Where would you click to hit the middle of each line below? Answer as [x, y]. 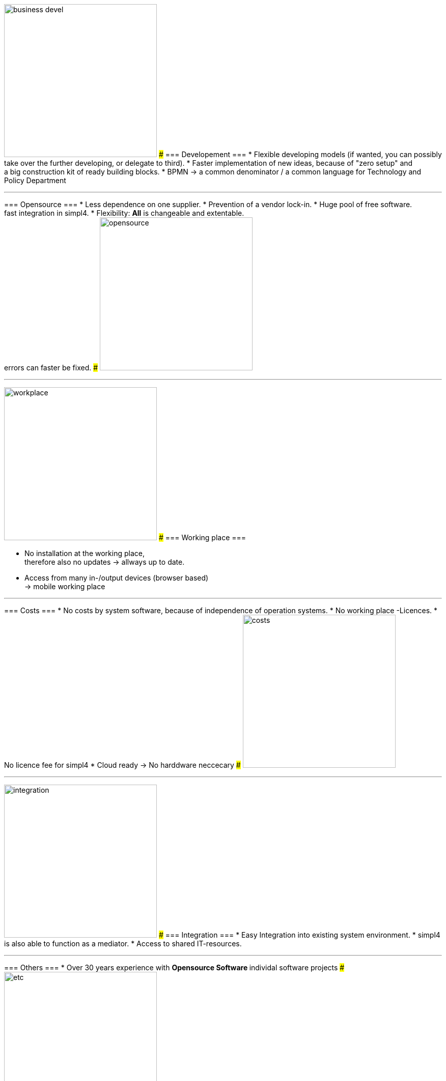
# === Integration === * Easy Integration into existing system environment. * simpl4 [299, 935]
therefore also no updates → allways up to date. [105, 562]
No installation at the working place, [85, 553]
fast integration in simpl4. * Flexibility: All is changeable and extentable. [124, 213]
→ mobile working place [65, 586]
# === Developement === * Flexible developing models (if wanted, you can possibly [300, 154]
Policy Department [35, 180]
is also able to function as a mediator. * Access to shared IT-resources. [123, 944]
